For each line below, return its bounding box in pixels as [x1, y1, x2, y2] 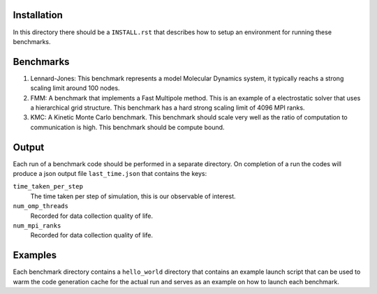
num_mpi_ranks [13, 222, 61, 230]
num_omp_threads [13, 203, 69, 210]
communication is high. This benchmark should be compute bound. [30, 123, 225, 131]
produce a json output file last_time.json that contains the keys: [13, 170, 207, 178]
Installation [13, 9, 63, 21]
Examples [13, 249, 57, 261]
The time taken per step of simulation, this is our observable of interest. [30, 192, 237, 200]
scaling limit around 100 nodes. [30, 84, 120, 92]
